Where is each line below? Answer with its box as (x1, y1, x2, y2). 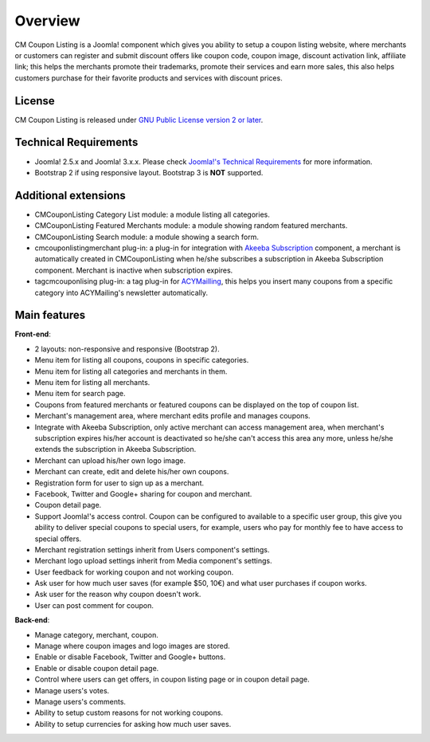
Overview (14, 12, 80, 29)
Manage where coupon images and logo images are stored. (34, 642, 230, 651)
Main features (14, 308, 86, 322)
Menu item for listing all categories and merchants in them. (34, 367, 228, 376)
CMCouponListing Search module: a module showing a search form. (34, 232, 259, 241)
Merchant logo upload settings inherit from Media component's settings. (34, 556, 272, 566)
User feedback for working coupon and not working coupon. (34, 567, 234, 577)
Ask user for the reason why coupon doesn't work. (34, 590, 201, 599)
